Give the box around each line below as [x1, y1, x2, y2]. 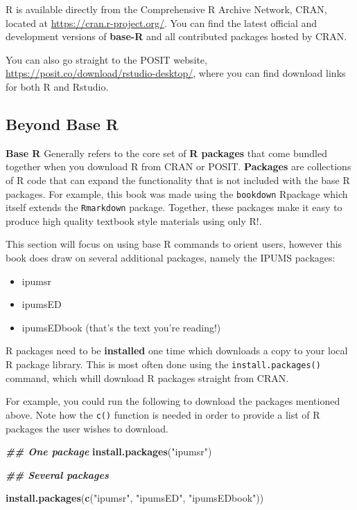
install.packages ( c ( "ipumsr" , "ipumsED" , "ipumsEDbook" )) [6, 491, 264, 505]
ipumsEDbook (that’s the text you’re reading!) [21, 320, 221, 334]
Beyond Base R [6, 113, 119, 134]
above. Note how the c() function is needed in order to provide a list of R [6, 407, 320, 421]
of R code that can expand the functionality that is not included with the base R [6, 172, 350, 187]
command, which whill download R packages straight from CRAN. [6, 370, 289, 385]
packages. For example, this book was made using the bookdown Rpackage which [6, 186, 348, 201]
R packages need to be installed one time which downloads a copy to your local [6, 343, 348, 358]
